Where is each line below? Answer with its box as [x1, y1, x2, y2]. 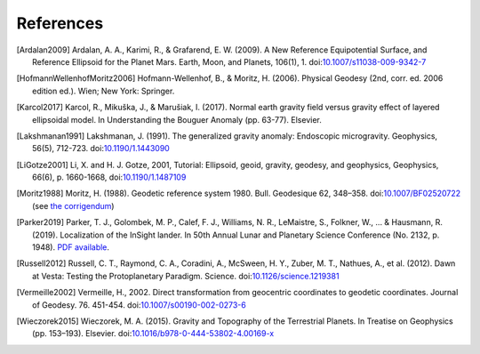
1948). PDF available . [32, 242, 110, 253]
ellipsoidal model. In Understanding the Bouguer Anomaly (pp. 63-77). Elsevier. [32, 114, 322, 125]
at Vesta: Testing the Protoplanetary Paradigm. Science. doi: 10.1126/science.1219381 [32, 270, 340, 281]
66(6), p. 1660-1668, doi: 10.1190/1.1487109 [32, 172, 187, 182]
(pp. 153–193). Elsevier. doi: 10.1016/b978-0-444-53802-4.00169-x [32, 328, 275, 339]
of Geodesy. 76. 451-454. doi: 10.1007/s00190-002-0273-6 [32, 299, 246, 310]
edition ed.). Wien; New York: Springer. [32, 85, 175, 96]
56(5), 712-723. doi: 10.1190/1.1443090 [32, 143, 171, 154]
